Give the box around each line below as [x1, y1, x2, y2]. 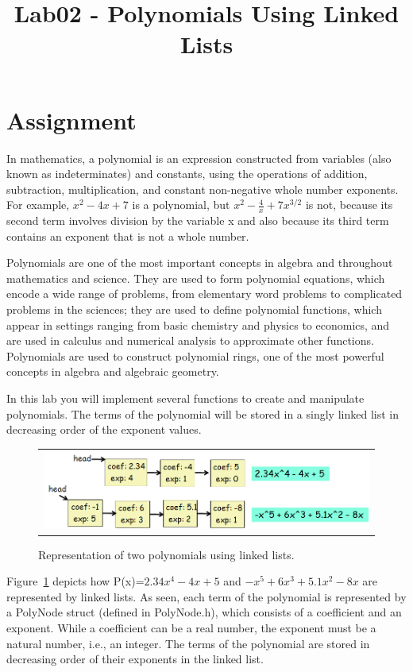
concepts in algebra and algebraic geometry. [6, 363, 219, 380]
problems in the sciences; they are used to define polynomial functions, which [6, 301, 382, 318]
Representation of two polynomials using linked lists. [38, 546, 295, 562]
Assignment [6, 103, 137, 136]
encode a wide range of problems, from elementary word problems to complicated [6, 285, 403, 302]
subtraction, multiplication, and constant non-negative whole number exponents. [6, 180, 399, 197]
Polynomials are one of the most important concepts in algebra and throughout [6, 254, 393, 271]
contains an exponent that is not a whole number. [6, 227, 249, 244]
